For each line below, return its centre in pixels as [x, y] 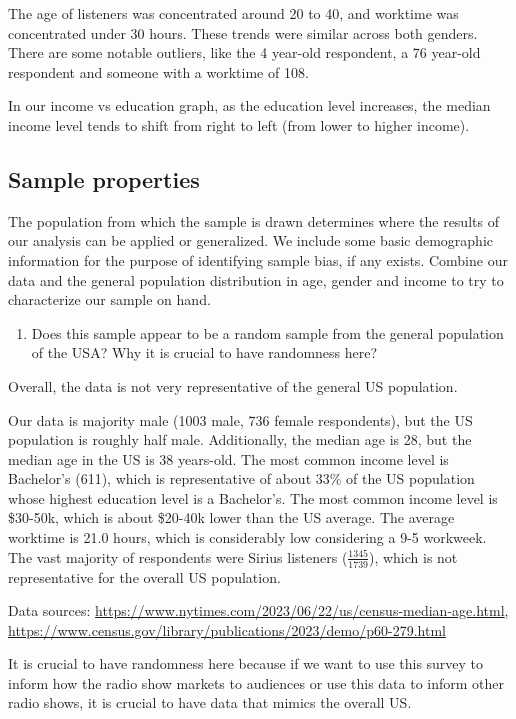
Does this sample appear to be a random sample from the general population [267, 332]
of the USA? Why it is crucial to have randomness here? [204, 352]
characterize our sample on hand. [109, 299]
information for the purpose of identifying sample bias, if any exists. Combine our [258, 259]
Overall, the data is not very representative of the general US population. [233, 385]
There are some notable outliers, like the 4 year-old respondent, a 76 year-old [244, 52]
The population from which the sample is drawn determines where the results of [253, 220]
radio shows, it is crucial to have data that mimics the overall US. [210, 702]
